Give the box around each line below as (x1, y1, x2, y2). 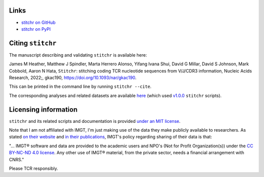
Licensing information (9, 105, 78, 114)
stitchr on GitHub (21, 20, 56, 25)
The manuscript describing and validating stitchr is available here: (9, 52, 147, 58)
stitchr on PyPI (21, 26, 51, 32)
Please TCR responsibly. (9, 166, 58, 172)
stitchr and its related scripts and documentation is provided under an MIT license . (9, 118, 181, 124)
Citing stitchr (9, 39, 57, 47)
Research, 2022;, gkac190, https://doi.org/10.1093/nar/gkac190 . (9, 75, 137, 80)
